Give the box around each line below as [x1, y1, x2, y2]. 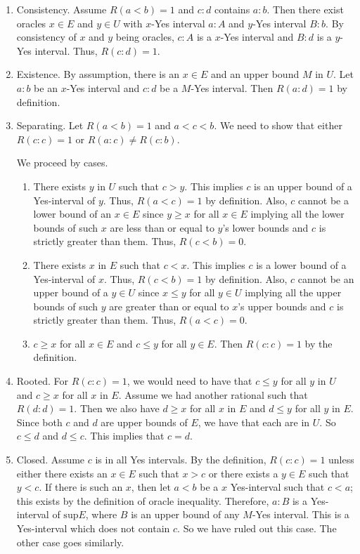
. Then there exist [266, 2, 344, 16]
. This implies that [84, 428, 165, 443]
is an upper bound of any [131, 507, 240, 522]
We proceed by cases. [16, 155, 108, 170]
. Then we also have [74, 401, 160, 416]
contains [214, 2, 250, 16]
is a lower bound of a [256, 257, 347, 272]
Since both [16, 414, 63, 429]
